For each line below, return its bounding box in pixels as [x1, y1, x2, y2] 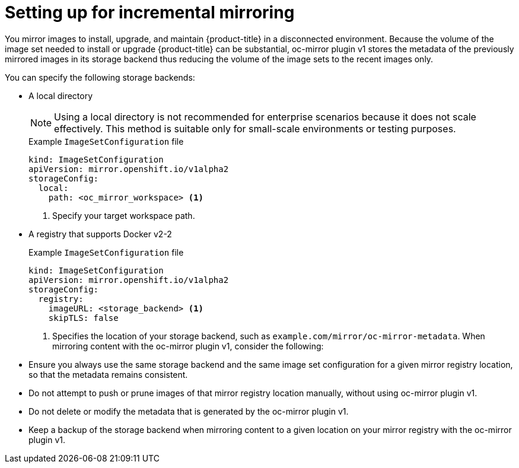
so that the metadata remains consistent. [28, 369, 188, 380]
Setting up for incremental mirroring [5, 2, 295, 23]
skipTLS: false [48, 313, 119, 323]
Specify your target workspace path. [52, 210, 195, 221]
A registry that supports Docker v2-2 [28, 228, 172, 239]
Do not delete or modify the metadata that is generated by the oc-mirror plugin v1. [28, 406, 349, 416]
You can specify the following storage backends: [5, 72, 195, 82]
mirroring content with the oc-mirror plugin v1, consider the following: [52, 340, 324, 351]
